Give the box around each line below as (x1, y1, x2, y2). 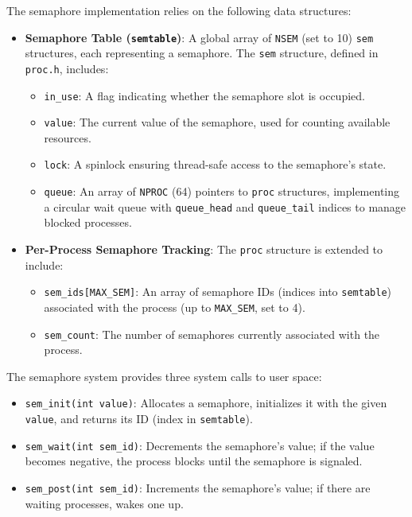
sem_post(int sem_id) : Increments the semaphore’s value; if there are (25, 480, 371, 496)
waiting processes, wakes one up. (25, 495, 184, 511)
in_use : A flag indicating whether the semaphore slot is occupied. (44, 87, 365, 103)
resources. (44, 129, 91, 146)
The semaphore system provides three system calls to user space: (6, 367, 322, 384)
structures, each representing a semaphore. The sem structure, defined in (25, 45, 379, 61)
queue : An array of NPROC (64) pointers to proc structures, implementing (44, 183, 400, 200)
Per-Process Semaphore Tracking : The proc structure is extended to (25, 241, 383, 258)
